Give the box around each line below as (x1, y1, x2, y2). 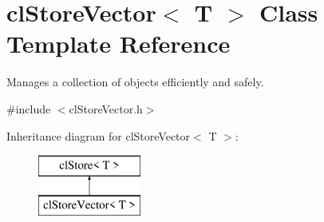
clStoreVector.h (69, 100, 143, 117)
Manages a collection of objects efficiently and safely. (6, 73, 264, 90)
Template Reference (6, 27, 231, 60)
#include (6, 100, 51, 117)
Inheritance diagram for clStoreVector (6, 127, 191, 144)
